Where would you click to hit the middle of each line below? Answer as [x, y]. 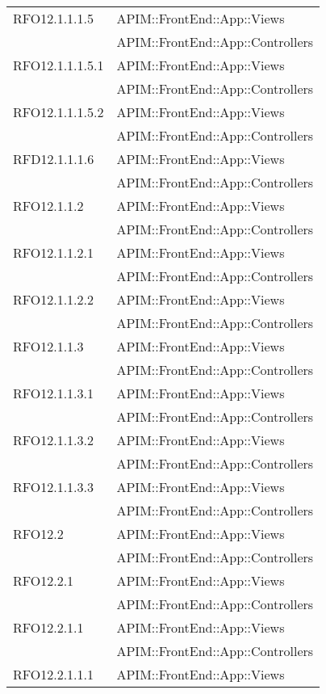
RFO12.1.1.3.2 [54, 440]
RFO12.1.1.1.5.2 [59, 112]
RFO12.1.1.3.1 [54, 393]
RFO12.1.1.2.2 [54, 299]
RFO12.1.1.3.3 [54, 487]
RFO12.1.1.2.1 [54, 252]
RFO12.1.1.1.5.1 [59, 65]
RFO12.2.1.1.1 [54, 674]
